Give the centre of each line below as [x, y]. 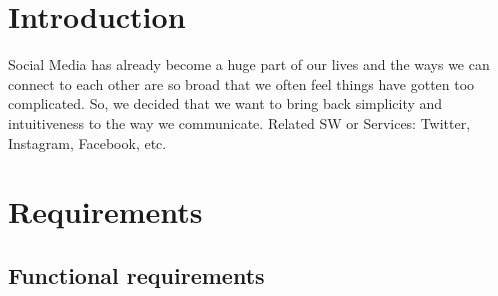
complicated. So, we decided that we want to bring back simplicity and [225, 103]
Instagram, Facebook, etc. [87, 142]
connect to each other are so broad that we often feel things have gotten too [241, 83]
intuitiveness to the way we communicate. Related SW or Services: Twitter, [239, 122]
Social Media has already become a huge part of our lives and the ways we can [249, 64]
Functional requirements [136, 274]
